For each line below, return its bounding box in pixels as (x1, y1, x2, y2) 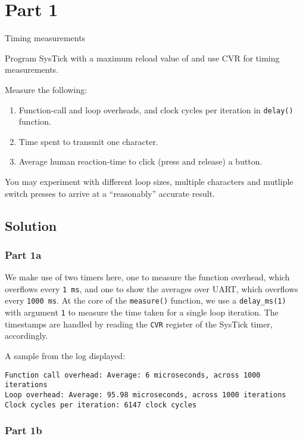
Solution (5, 216, 57, 234)
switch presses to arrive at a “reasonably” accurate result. (5, 187, 215, 199)
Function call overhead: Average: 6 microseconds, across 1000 (5, 370, 261, 379)
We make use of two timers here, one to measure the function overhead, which (5, 271, 290, 283)
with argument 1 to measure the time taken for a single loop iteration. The (5, 306, 279, 319)
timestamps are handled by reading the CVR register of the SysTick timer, (5, 317, 273, 330)
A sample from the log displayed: (5, 349, 126, 361)
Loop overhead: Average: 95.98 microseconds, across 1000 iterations (5, 390, 286, 399)
